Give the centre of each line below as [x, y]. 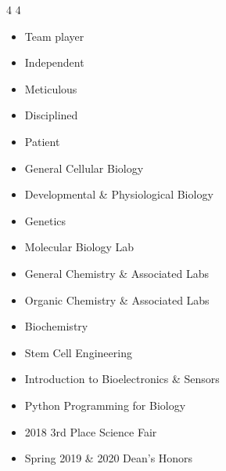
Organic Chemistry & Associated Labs [117, 299]
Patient [42, 141]
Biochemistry [56, 326]
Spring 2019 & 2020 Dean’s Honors [109, 458]
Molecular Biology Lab [79, 247]
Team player [54, 36]
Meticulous [51, 88]
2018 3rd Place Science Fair [91, 431]
